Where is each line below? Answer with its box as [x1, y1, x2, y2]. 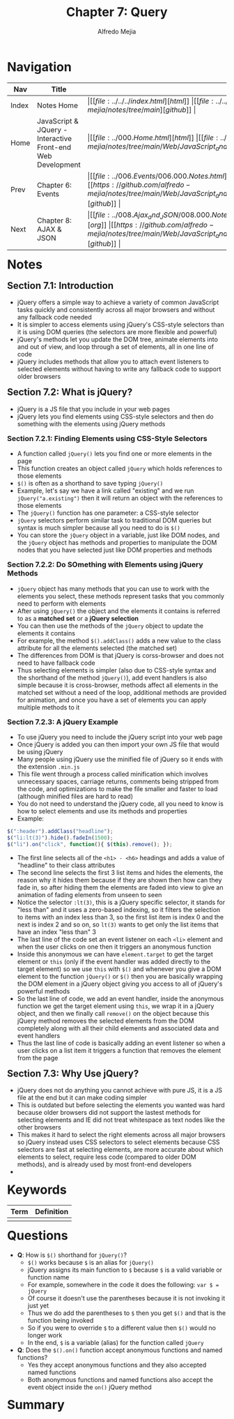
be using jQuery [17, 748, 63, 756]
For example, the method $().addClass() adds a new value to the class [17, 636, 221, 645]
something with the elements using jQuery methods [17, 419, 166, 428]
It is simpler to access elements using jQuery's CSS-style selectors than [17, 320, 225, 329]
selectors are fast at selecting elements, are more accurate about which [17, 1146, 224, 1154]
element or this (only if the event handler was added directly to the [17, 957, 211, 966]
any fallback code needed [17, 313, 93, 322]
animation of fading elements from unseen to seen [17, 890, 162, 899]
